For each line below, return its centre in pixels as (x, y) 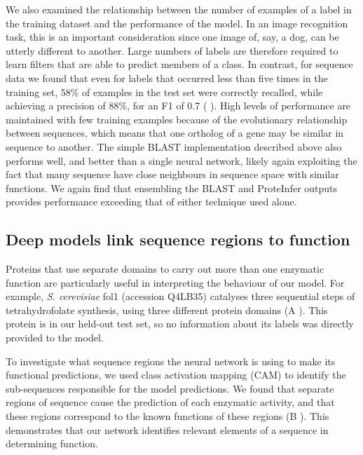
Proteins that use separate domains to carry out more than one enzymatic (165, 269)
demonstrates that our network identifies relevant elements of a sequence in (167, 429)
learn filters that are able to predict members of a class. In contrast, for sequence (179, 64)
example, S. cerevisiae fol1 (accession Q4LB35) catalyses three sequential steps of (180, 296)
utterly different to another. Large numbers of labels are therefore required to (172, 50)
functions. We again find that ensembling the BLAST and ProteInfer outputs (172, 188)
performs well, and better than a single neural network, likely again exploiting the (181, 160)
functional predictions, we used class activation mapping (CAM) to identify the (176, 375)
